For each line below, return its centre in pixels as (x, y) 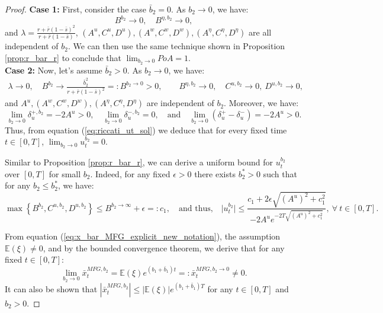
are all (260, 32)
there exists (215, 173)
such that (280, 173)
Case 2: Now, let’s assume (54, 70)
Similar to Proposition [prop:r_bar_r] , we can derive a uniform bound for (139, 162)
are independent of (180, 103)
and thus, (196, 208)
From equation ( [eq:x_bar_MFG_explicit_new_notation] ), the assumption (143, 236)
